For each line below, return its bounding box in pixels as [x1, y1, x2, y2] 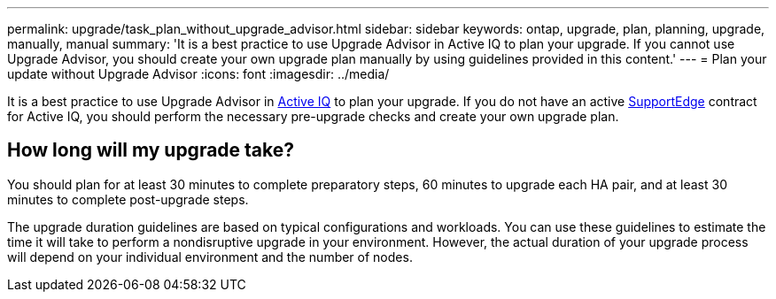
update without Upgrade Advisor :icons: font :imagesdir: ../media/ [7, 66, 390, 81]
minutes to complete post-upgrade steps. [7, 191, 249, 207]
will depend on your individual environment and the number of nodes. [7, 249, 413, 264]
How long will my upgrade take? [7, 139, 295, 162]
